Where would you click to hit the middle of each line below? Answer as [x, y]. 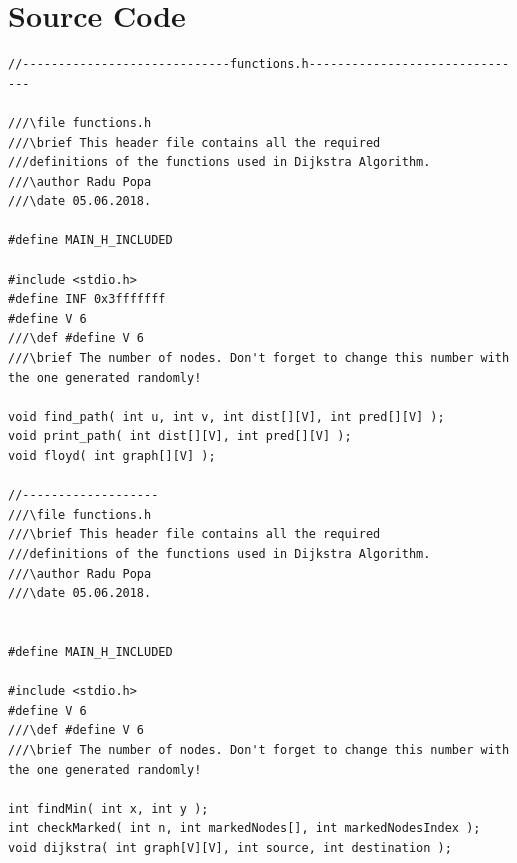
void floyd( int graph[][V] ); [112, 456]
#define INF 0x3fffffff [87, 299]
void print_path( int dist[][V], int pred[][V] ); [180, 436]
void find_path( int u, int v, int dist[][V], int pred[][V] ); [226, 416]
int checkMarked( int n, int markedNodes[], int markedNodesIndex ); [244, 828]
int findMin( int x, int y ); [108, 808]
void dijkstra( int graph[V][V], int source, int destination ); [230, 847]
